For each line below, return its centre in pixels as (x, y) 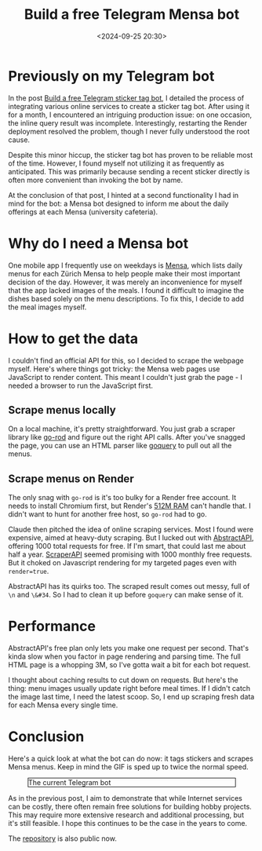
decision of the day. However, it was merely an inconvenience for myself (126, 282)
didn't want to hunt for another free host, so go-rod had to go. (108, 514)
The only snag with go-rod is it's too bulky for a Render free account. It (122, 498)
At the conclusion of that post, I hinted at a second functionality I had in (124, 195)
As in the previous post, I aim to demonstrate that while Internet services (126, 798)
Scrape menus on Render (71, 478)
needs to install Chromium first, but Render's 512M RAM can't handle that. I (129, 506)
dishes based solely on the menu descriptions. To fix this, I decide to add (126, 298)
